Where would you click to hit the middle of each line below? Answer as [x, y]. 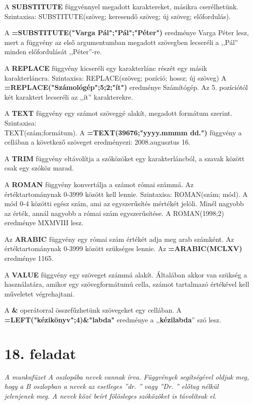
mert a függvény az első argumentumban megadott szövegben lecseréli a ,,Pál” [121, 42]
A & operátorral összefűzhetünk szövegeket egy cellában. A [93, 310]
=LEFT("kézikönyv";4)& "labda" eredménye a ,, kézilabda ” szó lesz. [113, 320]
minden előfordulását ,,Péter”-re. [53, 52]
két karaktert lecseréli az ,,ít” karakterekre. [69, 96]
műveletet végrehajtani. [39, 293]
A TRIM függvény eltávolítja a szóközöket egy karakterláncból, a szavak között [125, 158]
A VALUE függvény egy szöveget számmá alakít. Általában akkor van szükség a [126, 274]
